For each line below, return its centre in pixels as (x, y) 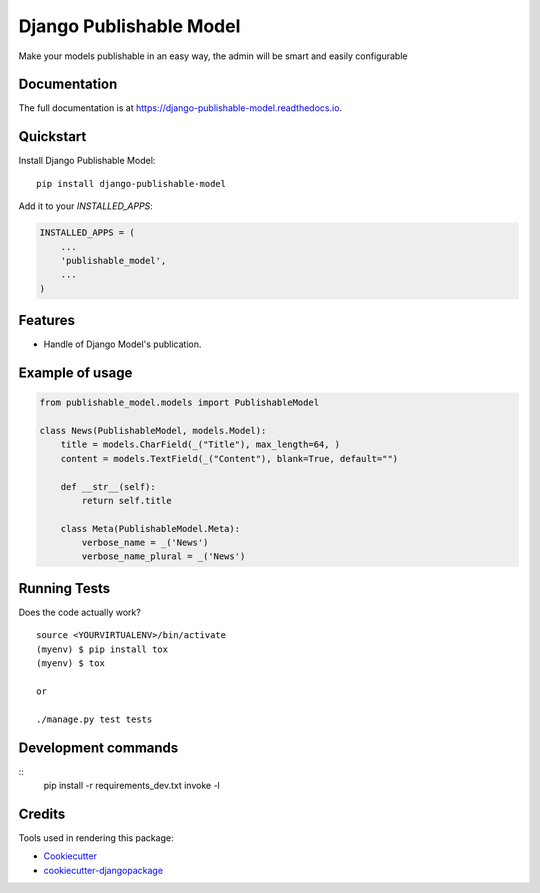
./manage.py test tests (94, 719)
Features (46, 320)
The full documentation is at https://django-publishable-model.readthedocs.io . (180, 108)
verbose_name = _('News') (145, 543)
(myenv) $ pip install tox (102, 649)
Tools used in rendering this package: (96, 837)
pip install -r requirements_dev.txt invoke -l (131, 786)
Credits (42, 813)
